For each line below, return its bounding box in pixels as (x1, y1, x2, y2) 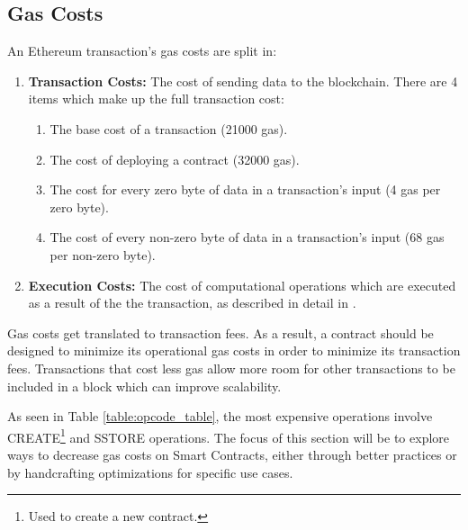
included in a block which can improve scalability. (7, 376, 282, 395)
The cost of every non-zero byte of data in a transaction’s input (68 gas (49, 228, 445, 247)
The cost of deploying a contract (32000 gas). (49, 149, 300, 168)
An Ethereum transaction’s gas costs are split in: (7, 41, 277, 60)
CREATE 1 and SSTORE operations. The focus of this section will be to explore (7, 425, 450, 446)
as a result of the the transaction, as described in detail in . (28, 293, 356, 312)
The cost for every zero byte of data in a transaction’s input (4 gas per (49, 180, 441, 199)
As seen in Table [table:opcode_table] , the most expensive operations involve (7, 407, 433, 426)
